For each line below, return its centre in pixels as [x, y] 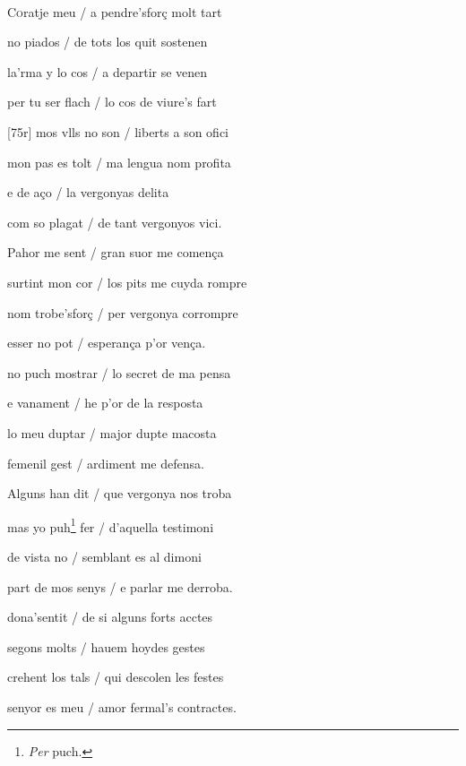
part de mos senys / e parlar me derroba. [120, 586]
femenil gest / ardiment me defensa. [106, 463]
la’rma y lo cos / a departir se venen [108, 71]
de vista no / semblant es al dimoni [104, 556]
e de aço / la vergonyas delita [88, 192]
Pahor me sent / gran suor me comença [116, 252]
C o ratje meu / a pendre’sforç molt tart [115, 11]
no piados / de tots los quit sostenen [108, 42]
